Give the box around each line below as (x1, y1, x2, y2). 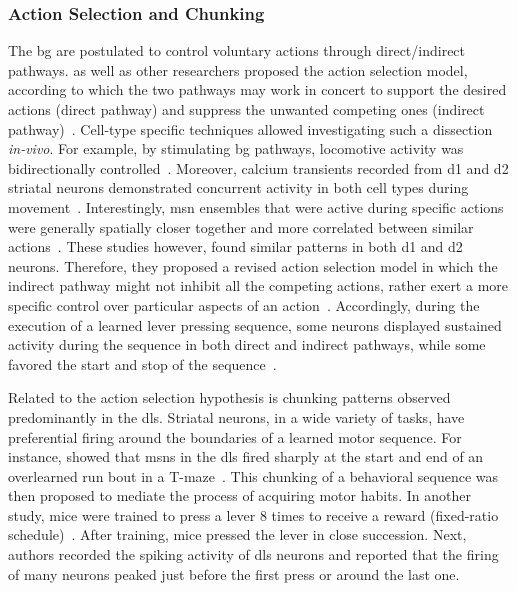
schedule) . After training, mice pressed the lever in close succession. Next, (8, 524, 467, 545)
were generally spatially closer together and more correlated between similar (8, 216, 474, 237)
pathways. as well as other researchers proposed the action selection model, (8, 59, 468, 80)
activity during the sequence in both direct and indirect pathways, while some (8, 334, 486, 355)
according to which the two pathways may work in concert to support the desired (8, 79, 507, 100)
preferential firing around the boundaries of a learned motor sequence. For (8, 426, 462, 447)
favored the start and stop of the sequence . (8, 353, 277, 374)
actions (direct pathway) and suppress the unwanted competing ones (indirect (8, 99, 485, 119)
